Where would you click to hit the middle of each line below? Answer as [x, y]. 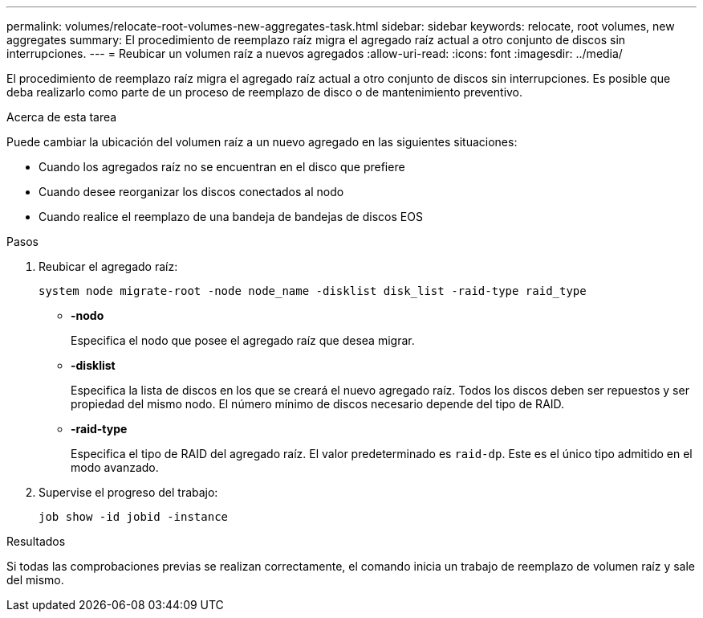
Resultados [36, 541]
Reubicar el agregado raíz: [108, 266]
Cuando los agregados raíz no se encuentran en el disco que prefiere [222, 167]
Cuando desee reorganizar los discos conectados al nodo [191, 192]
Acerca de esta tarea [62, 117]
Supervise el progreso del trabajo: [128, 492]
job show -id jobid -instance [134, 517]
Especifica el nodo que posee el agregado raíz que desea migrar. [243, 340]
